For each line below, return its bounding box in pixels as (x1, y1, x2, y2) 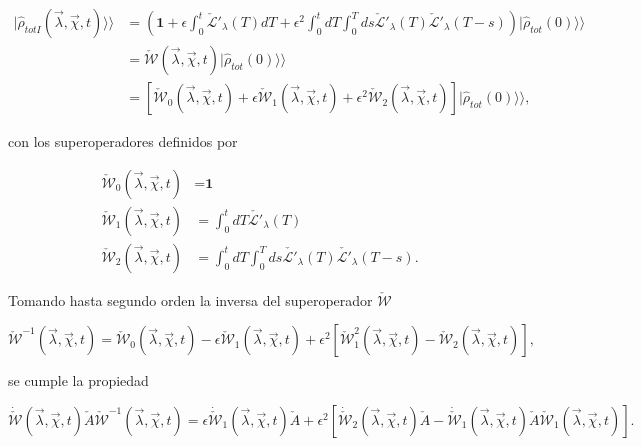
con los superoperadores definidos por (8, 131, 238, 152)
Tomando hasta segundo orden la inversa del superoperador (8, 289, 373, 310)
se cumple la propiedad (8, 370, 149, 391)
